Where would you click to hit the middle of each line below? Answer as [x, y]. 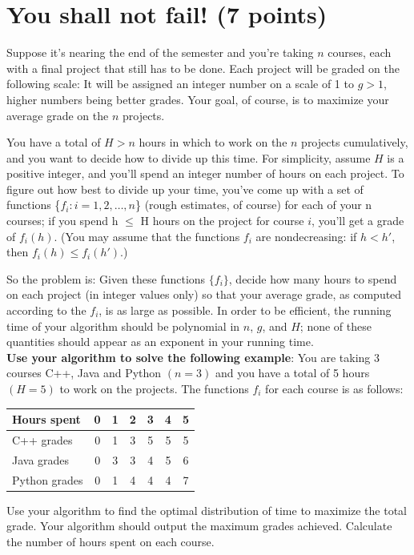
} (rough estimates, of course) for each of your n [253, 205]
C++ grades [42, 439]
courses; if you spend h [62, 221]
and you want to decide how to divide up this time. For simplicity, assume [189, 157]
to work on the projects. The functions [154, 388]
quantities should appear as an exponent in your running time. [160, 342]
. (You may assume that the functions [147, 236]
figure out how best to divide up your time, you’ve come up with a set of [185, 189]
